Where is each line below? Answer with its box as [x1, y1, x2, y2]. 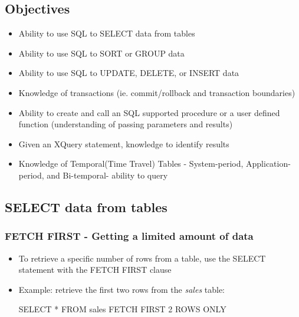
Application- [246, 157, 291, 170]
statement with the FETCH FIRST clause [18, 263, 172, 276]
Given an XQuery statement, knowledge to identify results [18, 137, 229, 150]
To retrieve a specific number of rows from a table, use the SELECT [18, 252, 266, 264]
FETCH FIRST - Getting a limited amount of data [5, 229, 254, 243]
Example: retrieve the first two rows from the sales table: [18, 283, 225, 295]
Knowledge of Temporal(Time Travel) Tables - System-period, [18, 157, 244, 170]
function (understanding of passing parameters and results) [18, 118, 233, 130]
